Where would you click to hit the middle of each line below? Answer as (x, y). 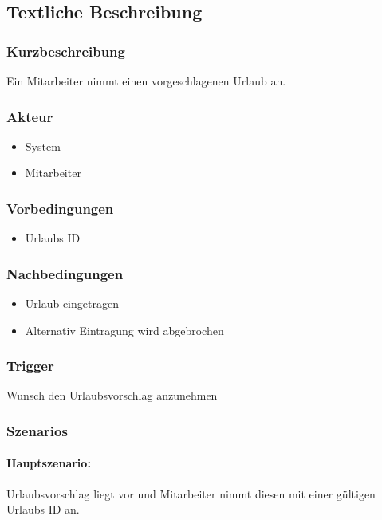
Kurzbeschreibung (66, 51)
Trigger (30, 366)
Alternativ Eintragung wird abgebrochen (124, 330)
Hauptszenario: (49, 463)
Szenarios (37, 430)
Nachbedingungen (65, 273)
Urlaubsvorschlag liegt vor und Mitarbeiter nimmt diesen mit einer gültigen (191, 493)
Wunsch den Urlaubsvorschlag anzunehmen (112, 395)
